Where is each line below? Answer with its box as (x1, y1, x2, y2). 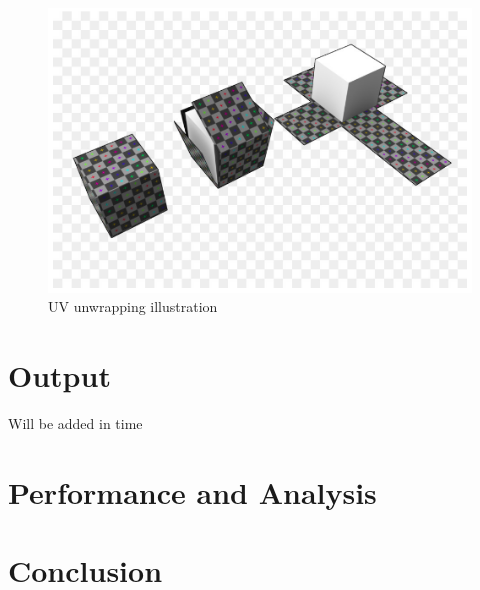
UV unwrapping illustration (48, 296, 218, 317)
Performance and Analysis (8, 471, 377, 512)
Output (8, 355, 111, 395)
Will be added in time (8, 412, 143, 433)
